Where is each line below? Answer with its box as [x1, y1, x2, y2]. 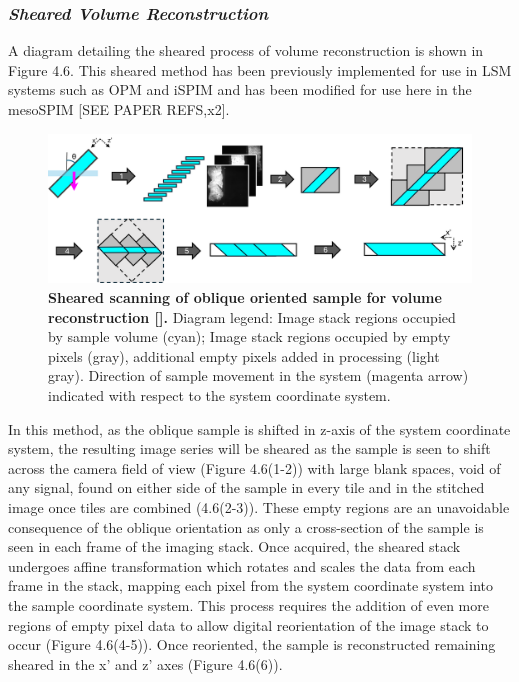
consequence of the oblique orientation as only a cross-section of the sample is [8, 516, 484, 537]
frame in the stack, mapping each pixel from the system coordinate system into [8, 575, 494, 596]
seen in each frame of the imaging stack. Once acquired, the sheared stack [8, 536, 461, 557]
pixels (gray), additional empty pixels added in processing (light [48, 345, 440, 366]
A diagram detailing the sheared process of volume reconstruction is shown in [8, 40, 484, 61]
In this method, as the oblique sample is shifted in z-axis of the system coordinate [8, 418, 511, 439]
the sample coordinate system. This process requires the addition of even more [8, 594, 489, 615]
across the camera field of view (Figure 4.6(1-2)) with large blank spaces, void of [8, 457, 501, 478]
